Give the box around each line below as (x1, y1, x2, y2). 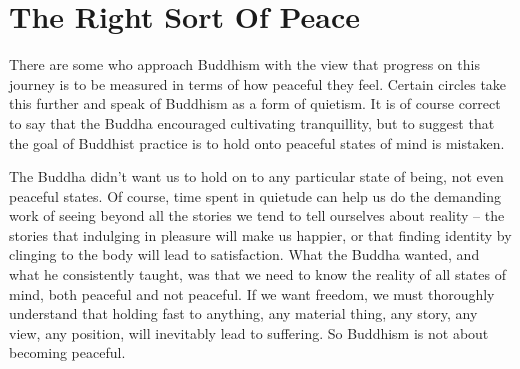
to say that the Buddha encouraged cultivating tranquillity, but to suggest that (9, 112, 495, 133)
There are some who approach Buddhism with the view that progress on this (9, 54, 480, 75)
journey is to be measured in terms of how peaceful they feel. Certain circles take (9, 73, 507, 94)
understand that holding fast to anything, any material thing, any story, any (9, 303, 478, 324)
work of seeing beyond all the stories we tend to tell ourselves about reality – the (9, 205, 505, 226)
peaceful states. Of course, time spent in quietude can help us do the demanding (9, 185, 501, 206)
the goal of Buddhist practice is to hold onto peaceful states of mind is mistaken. (9, 132, 505, 153)
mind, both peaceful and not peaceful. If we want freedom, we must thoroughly (9, 283, 495, 304)
